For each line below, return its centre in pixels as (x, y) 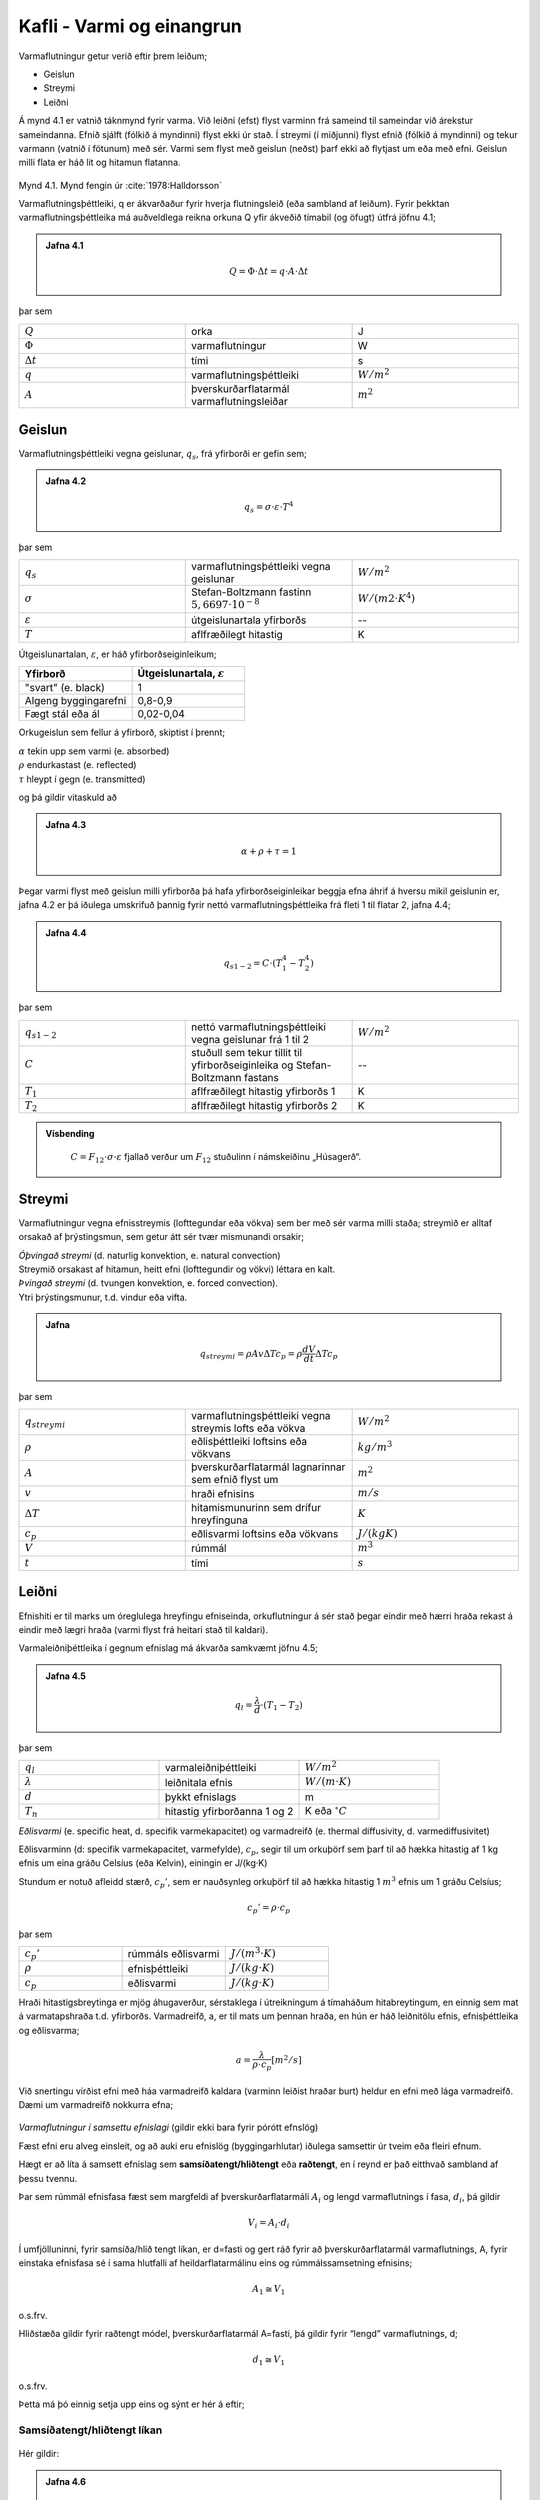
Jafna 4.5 (66, 1676)
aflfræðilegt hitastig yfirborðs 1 (263, 1091)
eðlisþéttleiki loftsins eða (249, 1442)
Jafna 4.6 (66, 2481)
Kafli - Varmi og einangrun (130, 26)
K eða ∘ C (326, 1810)
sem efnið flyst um (235, 1480)
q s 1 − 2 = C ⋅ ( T (253, 964)
